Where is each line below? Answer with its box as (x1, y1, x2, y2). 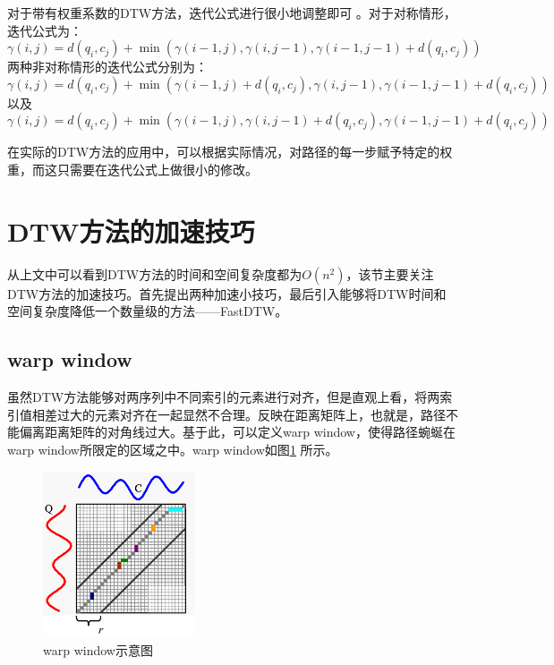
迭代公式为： (7, 21, 82, 39)
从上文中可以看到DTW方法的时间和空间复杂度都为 (7, 264, 303, 283)
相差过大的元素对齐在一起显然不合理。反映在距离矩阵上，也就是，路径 (31, 405, 446, 423)
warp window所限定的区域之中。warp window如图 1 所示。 (7, 439, 338, 458)
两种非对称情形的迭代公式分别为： (7, 57, 208, 76)
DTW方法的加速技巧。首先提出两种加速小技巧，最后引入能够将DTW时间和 (7, 284, 447, 303)
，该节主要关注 (345, 264, 434, 283)
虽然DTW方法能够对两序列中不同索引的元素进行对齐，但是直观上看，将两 (7, 388, 440, 406)
